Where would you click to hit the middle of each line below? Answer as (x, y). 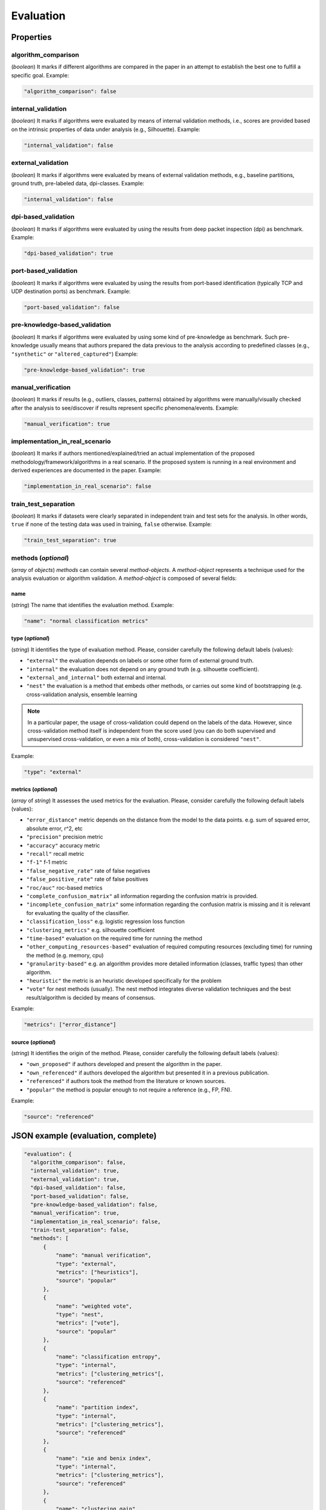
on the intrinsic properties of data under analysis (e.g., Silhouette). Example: (106, 129)
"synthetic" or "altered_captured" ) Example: (75, 354)
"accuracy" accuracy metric (63, 845)
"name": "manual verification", (103, 1255)
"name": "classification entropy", (108, 1357)
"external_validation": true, (75, 1179)
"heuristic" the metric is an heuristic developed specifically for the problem (124, 980)
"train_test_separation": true (70, 540)
